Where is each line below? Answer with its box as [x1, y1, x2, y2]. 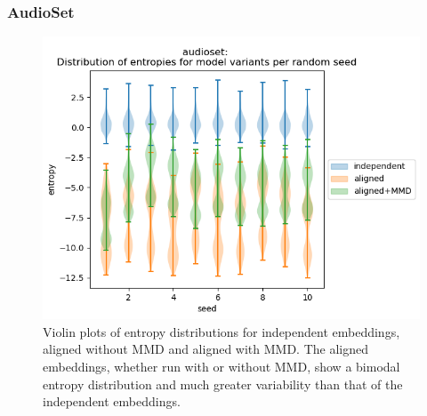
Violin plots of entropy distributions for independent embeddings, [43, 322, 400, 340]
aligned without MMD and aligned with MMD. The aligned [43, 340, 369, 358]
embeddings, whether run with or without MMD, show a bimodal [43, 357, 400, 375]
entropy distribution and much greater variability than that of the [43, 374, 403, 393]
